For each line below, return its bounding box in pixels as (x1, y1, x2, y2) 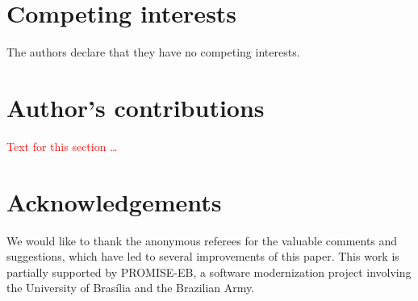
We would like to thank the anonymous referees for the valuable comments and (6, 232, 398, 249)
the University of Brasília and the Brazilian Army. (6, 279, 255, 296)
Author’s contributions (6, 90, 265, 123)
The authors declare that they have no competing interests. (6, 44, 300, 61)
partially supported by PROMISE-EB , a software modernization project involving (6, 263, 412, 280)
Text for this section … (6, 137, 118, 154)
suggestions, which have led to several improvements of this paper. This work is (6, 248, 399, 265)
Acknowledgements (6, 185, 222, 218)
